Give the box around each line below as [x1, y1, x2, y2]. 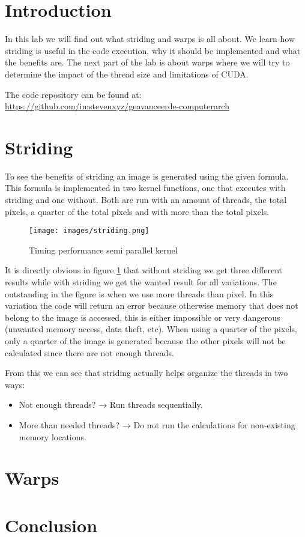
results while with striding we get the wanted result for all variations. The [5, 276, 277, 288]
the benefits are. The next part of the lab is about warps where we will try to [5, 56, 290, 68]
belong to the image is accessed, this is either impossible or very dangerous [5, 311, 280, 323]
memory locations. [19, 430, 86, 443]
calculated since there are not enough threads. [5, 346, 174, 359]
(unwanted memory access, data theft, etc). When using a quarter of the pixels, [5, 323, 297, 335]
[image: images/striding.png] [29, 226, 149, 235]
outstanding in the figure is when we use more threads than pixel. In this [5, 287, 274, 300]
